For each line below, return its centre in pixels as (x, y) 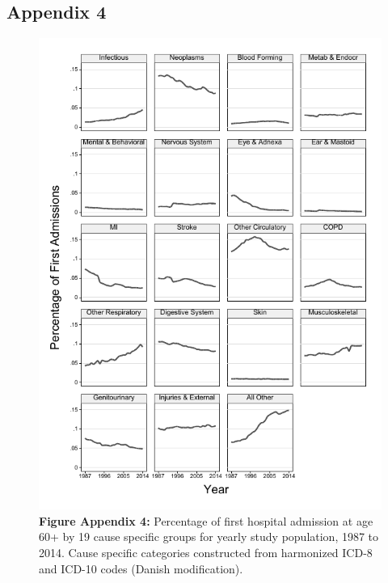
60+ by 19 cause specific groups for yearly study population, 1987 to (209, 537)
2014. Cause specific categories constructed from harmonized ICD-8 (206, 552)
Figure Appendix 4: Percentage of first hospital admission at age (206, 520)
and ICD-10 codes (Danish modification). (141, 568)
